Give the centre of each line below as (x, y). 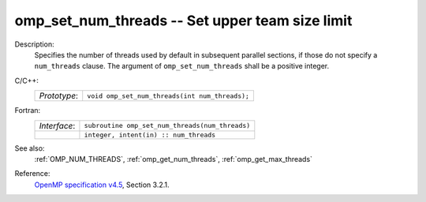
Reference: (32, 174)
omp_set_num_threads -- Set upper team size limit (183, 21)
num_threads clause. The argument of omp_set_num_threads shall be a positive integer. (182, 66)
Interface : (57, 125)
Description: (34, 44)
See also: (30, 148)
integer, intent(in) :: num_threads (150, 135)
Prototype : (59, 96)
